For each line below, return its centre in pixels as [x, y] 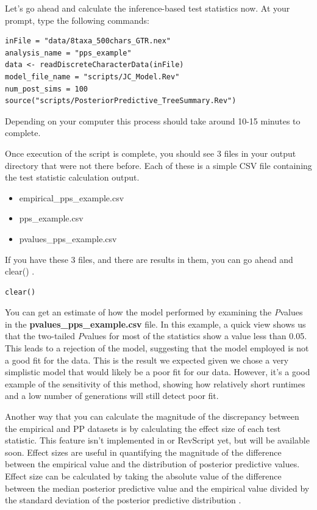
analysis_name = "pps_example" [68, 53]
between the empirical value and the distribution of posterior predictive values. [152, 464]
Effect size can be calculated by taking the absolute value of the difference [143, 476]
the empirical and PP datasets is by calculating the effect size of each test [143, 428]
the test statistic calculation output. [72, 177]
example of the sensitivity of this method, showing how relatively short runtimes [155, 383]
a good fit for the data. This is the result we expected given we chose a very [147, 360]
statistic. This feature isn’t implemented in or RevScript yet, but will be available [157, 440]
